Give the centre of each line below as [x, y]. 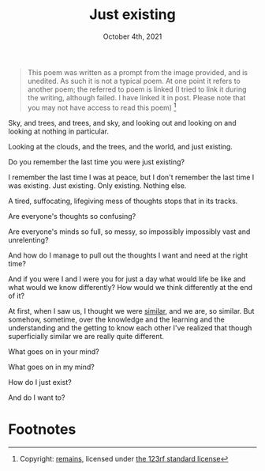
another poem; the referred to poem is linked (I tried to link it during [137, 89]
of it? [17, 296]
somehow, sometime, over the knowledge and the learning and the [116, 319]
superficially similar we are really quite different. [86, 336]
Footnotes [42, 429]
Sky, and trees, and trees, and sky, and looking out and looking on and [122, 122]
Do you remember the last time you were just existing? [97, 162]
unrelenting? [28, 239]
